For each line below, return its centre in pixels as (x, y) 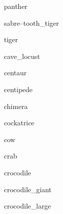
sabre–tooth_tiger (31, 23)
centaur (15, 73)
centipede (18, 89)
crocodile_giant (28, 189)
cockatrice (19, 123)
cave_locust (22, 56)
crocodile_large (28, 206)
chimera (16, 106)
